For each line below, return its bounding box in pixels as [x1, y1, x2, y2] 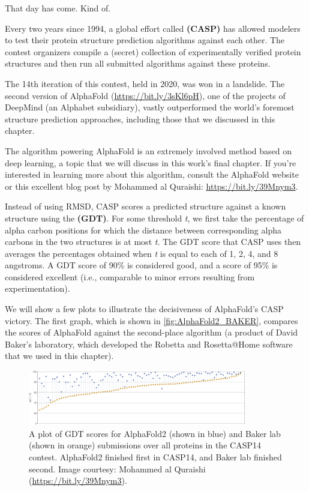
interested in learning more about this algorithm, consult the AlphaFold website [5, 168, 299, 181]
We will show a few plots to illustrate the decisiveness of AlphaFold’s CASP [5, 303, 284, 315]
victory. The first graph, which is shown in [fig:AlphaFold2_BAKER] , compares [5, 314, 298, 327]
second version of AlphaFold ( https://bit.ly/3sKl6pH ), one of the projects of [5, 89, 286, 101]
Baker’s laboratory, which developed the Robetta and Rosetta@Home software [5, 337, 293, 350]
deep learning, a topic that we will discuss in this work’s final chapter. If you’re [5, 156, 296, 169]
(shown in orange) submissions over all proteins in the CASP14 [29, 439, 261, 451]
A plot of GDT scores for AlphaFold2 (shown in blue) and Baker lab [29, 427, 281, 439]
